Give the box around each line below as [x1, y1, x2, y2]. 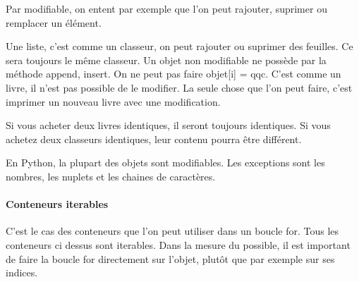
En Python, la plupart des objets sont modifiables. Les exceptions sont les [6, 155, 325, 170]
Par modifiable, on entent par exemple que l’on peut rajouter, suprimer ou [6, 1, 327, 16]
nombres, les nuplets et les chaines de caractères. [6, 168, 216, 183]
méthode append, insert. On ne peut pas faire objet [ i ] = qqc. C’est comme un [6, 66, 341, 81]
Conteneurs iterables [6, 197, 109, 211]
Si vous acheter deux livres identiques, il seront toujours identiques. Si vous [6, 118, 331, 133]
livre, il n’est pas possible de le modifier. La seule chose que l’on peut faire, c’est [6, 80, 353, 94]
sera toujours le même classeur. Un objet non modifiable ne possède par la [6, 52, 327, 67]
